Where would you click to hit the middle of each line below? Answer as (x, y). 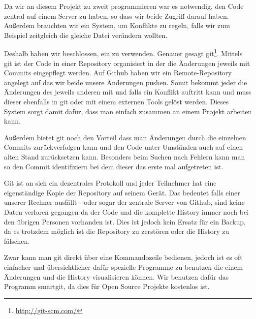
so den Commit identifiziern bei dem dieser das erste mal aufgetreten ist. (114, 166)
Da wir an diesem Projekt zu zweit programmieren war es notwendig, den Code (124, 6)
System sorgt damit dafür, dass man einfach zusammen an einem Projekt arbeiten (128, 111)
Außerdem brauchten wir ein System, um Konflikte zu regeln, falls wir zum (117, 25)
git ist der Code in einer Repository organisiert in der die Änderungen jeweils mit (127, 63)
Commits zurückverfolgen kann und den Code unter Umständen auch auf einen (124, 147)
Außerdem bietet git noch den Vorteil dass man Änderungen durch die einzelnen (125, 137)
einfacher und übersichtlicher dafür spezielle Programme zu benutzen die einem (124, 267)
